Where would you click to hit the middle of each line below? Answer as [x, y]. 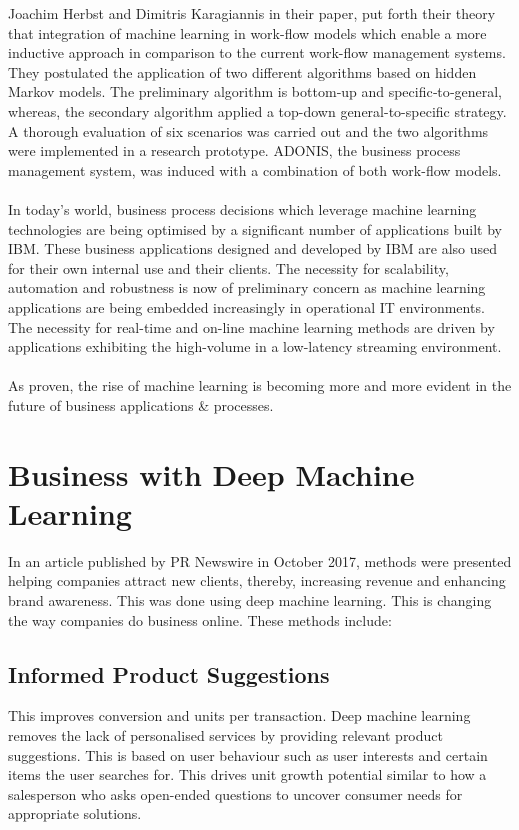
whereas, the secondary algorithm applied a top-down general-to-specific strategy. [257, 110]
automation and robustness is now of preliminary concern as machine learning [247, 287]
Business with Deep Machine [211, 473]
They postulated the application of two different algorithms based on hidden [242, 71]
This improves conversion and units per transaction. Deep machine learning [239, 715]
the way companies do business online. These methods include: [200, 619]
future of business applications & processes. [141, 404]
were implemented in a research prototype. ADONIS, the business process [234, 150]
